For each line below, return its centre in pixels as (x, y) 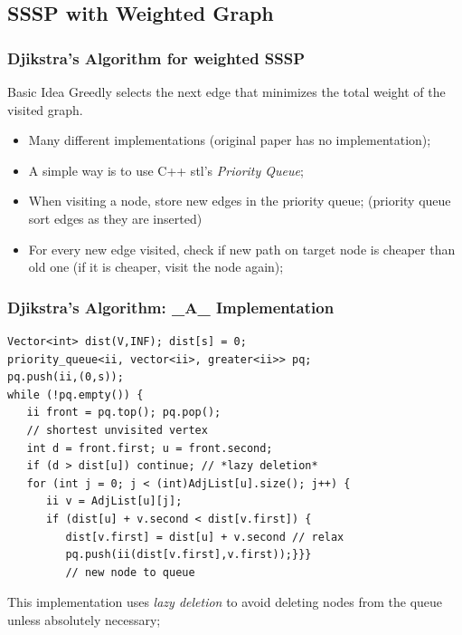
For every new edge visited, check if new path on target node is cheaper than (242, 249)
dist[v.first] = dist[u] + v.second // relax (205, 537)
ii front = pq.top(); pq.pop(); (124, 413)
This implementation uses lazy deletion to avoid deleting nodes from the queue (225, 602)
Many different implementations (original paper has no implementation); (230, 140)
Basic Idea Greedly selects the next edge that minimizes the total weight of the (226, 91)
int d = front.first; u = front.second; (150, 448)
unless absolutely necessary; (84, 619)
